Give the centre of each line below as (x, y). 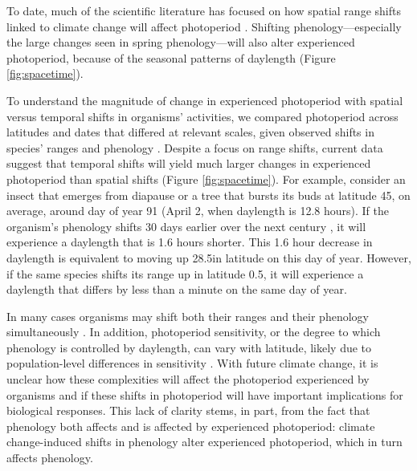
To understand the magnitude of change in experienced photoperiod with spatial (205, 100)
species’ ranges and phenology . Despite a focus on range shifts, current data (195, 147)
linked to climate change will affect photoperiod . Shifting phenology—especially (204, 26)
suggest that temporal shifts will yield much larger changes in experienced (189, 163)
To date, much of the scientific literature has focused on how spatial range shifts (204, 10)
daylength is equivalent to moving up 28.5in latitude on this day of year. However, (209, 257)
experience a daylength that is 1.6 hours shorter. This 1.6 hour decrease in (190, 242)
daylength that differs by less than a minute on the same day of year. (177, 289)
